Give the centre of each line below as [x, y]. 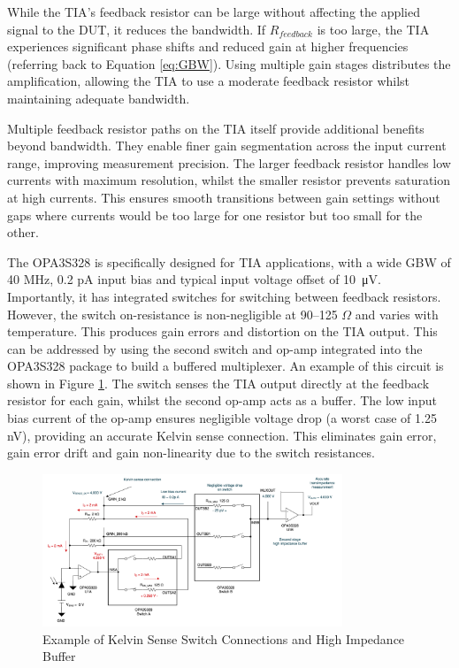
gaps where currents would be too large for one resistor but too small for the [215, 215]
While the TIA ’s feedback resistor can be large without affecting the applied [214, 12]
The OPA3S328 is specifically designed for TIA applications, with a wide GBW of [229, 261]
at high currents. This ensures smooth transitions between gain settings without [224, 197]
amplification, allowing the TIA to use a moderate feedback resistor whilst [209, 81]
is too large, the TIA [373, 29]
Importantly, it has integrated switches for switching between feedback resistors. [224, 296]
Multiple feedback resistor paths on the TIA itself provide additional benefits [216, 128]
